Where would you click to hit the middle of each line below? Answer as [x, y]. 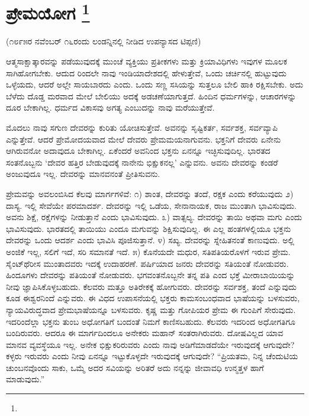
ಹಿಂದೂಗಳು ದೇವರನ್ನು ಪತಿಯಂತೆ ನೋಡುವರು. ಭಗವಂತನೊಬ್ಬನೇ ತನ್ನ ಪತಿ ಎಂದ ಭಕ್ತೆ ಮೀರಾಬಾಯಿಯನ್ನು [151, 275]
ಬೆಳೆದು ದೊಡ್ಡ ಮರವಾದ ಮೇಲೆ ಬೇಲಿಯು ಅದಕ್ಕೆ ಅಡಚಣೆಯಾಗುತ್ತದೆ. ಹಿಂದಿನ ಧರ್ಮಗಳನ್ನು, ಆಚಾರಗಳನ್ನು [151, 96]
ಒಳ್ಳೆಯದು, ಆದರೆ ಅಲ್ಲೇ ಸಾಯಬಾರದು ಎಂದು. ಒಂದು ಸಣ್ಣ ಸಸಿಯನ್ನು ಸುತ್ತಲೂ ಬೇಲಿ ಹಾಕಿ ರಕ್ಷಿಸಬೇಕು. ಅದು [155, 84]
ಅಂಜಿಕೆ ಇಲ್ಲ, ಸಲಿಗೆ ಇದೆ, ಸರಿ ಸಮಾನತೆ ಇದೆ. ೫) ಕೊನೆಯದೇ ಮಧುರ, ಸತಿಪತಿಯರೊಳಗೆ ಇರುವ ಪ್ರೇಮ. [148, 251]
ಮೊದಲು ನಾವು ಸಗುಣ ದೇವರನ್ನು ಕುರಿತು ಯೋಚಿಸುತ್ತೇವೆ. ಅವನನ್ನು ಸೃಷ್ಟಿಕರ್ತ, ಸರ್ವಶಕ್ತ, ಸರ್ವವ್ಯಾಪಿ [142, 128]
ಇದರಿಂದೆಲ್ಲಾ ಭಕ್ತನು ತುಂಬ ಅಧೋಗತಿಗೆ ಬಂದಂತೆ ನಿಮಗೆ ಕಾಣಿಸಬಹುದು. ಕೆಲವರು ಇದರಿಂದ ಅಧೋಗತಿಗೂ [151, 321]
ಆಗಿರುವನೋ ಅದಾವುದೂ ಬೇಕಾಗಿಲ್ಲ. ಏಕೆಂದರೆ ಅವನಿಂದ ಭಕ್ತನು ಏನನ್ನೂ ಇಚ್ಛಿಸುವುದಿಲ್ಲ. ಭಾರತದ [138, 151]
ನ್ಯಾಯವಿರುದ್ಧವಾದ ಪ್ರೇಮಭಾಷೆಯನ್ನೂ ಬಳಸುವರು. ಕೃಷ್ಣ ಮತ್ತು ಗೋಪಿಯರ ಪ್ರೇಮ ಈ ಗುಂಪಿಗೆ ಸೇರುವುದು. [151, 309]
